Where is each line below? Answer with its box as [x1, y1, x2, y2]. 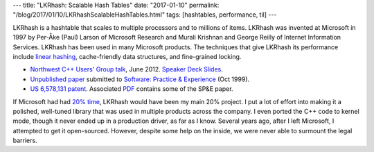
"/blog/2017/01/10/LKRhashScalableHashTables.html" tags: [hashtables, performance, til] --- [12, 10, 277, 19]
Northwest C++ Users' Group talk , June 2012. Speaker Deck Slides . [30, 65, 223, 74]
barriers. [12, 136, 37, 145]
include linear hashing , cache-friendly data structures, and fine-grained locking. [12, 52, 242, 60]
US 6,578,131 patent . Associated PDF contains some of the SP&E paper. [30, 85, 233, 93]
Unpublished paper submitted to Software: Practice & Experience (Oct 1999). [30, 75, 249, 83]
